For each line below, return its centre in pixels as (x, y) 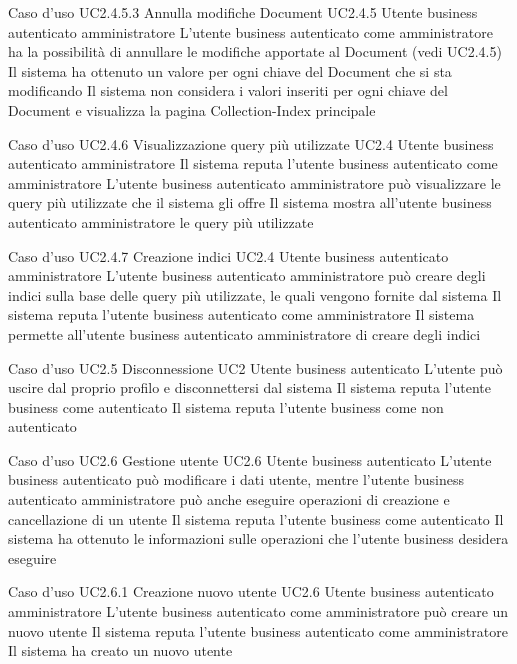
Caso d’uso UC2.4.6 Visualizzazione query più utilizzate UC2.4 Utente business (251, 143)
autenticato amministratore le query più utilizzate (161, 221)
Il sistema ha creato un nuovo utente (120, 650)
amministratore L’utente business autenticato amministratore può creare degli (247, 275)
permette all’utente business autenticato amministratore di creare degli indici (244, 333)
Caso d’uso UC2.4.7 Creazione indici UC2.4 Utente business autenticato (228, 255)
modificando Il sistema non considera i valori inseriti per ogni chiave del (228, 90)
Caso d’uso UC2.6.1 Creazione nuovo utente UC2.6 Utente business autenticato (251, 591)
